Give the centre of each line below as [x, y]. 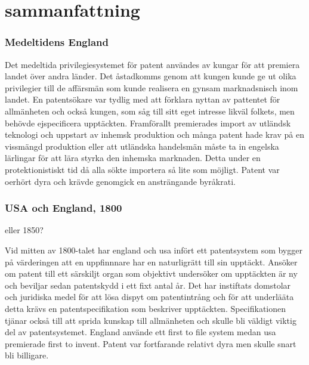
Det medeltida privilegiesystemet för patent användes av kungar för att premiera [152, 64]
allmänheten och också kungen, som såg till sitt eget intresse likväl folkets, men [150, 111]
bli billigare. [27, 355]
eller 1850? [24, 230]
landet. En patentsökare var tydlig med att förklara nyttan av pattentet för [143, 99]
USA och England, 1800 [64, 208]
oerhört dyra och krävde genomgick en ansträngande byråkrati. [120, 181]
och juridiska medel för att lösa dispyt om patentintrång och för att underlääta [149, 297]
